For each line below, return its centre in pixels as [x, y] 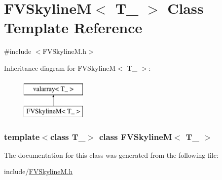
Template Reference [73, 27]
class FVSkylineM [136, 136]
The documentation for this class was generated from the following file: [111, 155]
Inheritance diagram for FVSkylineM [60, 67]
